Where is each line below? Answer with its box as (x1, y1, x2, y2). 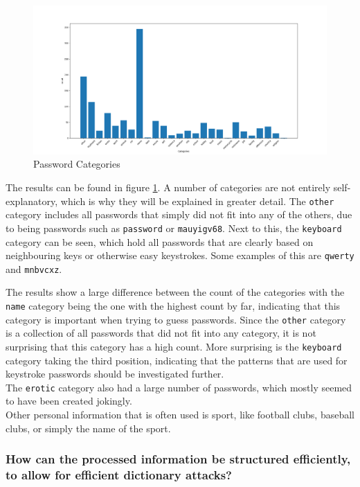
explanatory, (6, 193, 58, 208)
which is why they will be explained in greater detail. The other (60, 193, 334, 208)
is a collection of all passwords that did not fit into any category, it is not (6, 326, 316, 340)
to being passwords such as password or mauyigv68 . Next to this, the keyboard (6, 220, 342, 235)
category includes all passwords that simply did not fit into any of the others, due (6, 207, 352, 222)
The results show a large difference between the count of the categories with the (6, 285, 345, 299)
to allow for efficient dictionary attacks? (6, 466, 232, 484)
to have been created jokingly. (6, 393, 132, 408)
